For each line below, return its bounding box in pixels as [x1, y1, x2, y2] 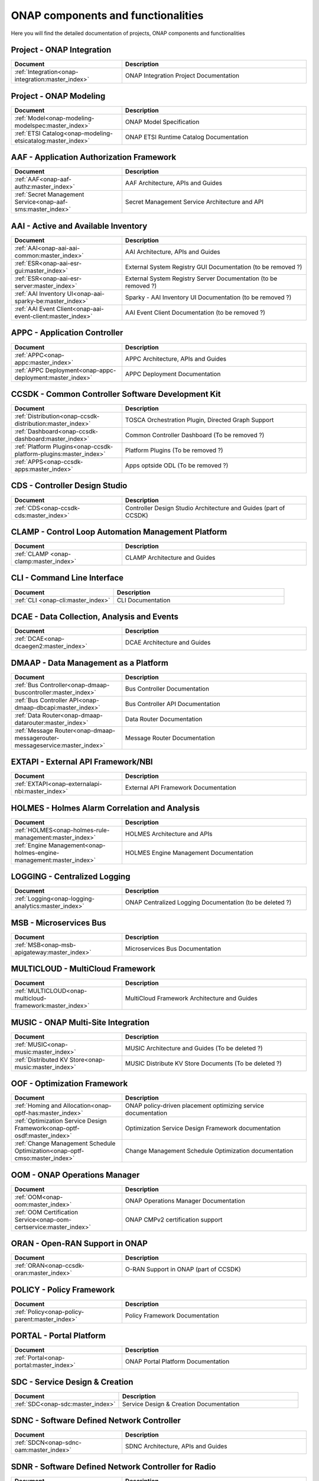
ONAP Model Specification [125, 117, 200, 126]
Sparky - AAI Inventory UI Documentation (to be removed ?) [125, 293, 292, 302]
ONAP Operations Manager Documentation [125, 1197, 245, 1205]
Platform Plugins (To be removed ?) [125, 446, 224, 454]
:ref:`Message [14, 726, 53, 735]
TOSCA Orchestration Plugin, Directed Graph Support [125, 416, 274, 424]
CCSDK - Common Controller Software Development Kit [11, 389, 221, 399]
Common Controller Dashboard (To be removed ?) [125, 431, 265, 440]
